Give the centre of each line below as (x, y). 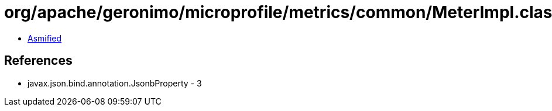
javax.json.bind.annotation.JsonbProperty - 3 (115, 83)
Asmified (45, 38)
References (38, 61)
